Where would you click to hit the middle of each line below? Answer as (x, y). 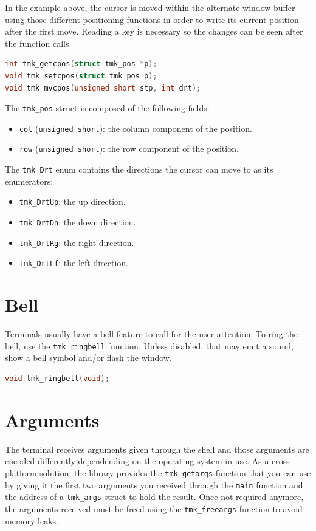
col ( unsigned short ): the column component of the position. (136, 128)
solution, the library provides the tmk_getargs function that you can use (175, 472)
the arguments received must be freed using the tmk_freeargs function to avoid (154, 508)
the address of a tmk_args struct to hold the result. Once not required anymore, (154, 497)
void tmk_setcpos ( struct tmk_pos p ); (81, 76)
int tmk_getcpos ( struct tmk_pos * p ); (81, 64)
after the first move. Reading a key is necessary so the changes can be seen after (154, 31)
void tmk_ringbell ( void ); (57, 378)
